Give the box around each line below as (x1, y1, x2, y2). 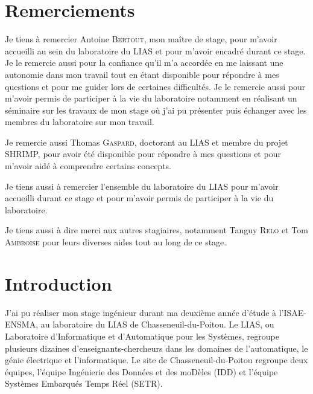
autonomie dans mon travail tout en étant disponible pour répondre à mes (5, 68, 279, 80)
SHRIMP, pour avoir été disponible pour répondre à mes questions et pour (5, 147, 281, 160)
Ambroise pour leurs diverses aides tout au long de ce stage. (5, 236, 227, 248)
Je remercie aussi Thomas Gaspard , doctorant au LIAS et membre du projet (5, 135, 288, 148)
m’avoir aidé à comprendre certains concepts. (5, 160, 172, 172)
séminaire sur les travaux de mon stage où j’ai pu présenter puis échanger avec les (5, 103, 307, 116)
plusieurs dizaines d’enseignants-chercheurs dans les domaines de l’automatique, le (5, 341, 308, 354)
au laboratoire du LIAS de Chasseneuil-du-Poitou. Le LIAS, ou (40, 318, 274, 331)
